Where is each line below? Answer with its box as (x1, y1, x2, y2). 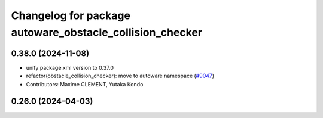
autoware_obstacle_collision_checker (11, 26, 203, 39)
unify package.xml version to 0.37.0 (26, 64, 114, 71)
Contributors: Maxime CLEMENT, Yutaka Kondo (26, 80, 144, 88)
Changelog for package (11, 9, 131, 22)
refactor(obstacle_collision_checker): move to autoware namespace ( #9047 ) (26, 72, 215, 80)
